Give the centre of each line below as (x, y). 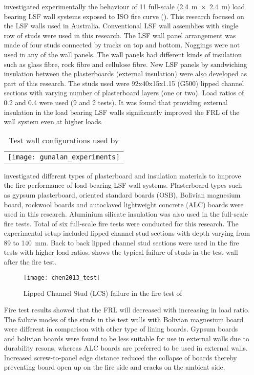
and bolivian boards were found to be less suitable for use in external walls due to (127, 338)
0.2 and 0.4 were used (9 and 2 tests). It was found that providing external (116, 102)
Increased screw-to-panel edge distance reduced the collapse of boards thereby (120, 357)
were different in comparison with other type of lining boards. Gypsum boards (121, 329)
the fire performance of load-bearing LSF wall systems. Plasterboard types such (123, 185)
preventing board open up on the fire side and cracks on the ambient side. (115, 367)
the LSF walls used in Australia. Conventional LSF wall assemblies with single (121, 26)
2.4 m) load (227, 6)
